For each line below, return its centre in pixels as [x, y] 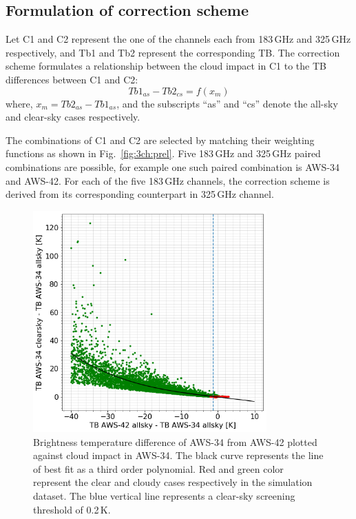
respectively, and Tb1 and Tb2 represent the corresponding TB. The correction [173, 52]
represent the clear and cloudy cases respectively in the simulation [173, 482]
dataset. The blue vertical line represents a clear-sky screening [164, 495]
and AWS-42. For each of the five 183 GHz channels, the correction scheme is [168, 180]
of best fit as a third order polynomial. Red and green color [158, 468]
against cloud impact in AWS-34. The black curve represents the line [178, 455]
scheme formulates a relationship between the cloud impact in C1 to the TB [166, 66]
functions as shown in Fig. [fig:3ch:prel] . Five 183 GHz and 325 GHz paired [163, 153]
